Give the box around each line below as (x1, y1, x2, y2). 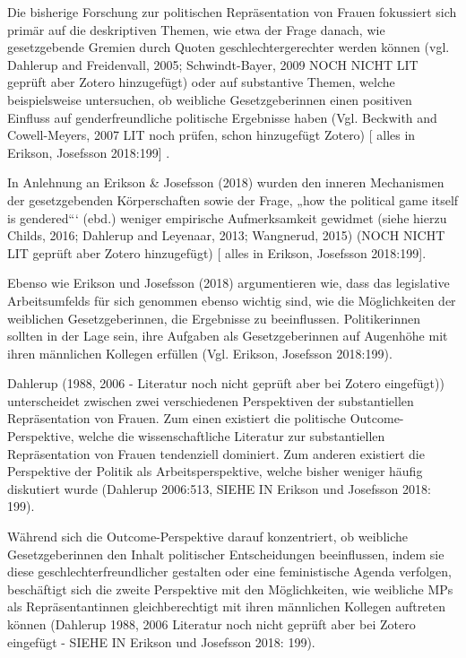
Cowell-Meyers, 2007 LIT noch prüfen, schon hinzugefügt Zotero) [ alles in (7, 126, 416, 144)
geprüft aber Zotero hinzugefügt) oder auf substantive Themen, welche (7, 73, 395, 91)
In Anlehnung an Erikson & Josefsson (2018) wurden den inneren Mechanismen (7, 173, 444, 192)
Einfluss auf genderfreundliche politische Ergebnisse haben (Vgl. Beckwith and (7, 108, 437, 126)
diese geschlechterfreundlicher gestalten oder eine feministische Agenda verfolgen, (7, 562, 452, 581)
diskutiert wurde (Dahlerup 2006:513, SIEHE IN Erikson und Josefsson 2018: (7, 479, 431, 498)
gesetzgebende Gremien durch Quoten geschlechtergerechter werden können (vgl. (7, 38, 450, 56)
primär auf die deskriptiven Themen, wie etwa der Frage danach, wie (7, 20, 385, 39)
